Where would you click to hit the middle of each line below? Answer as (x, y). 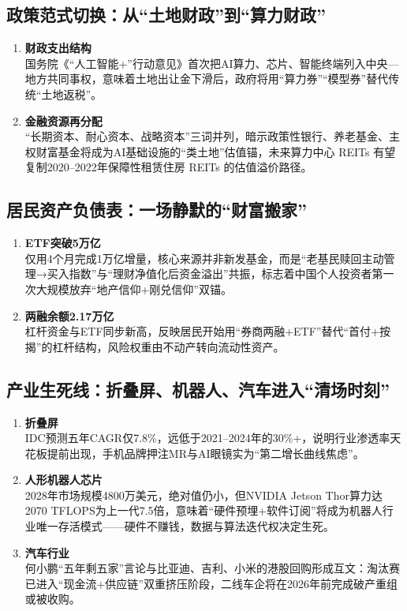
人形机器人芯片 (63, 480)
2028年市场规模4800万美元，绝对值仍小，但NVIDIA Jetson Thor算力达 (203, 495)
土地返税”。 (72, 94)
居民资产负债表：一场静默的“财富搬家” (157, 210)
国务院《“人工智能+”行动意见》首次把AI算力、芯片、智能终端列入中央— (212, 63)
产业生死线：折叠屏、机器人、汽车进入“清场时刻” (198, 389)
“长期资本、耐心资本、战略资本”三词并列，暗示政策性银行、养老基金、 (207, 136)
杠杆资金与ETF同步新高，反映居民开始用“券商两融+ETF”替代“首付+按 (207, 331)
